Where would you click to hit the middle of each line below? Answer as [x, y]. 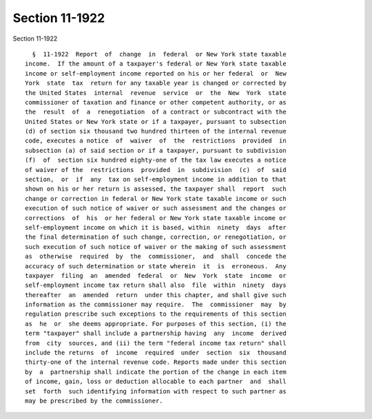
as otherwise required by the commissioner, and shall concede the [156, 257]
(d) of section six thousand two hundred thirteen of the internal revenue [156, 131]
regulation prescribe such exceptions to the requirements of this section [156, 314]
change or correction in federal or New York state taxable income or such [156, 198]
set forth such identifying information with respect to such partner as [156, 391]
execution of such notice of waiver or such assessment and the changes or [156, 208]
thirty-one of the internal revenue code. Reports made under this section [156, 362]
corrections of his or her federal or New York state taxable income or [156, 218]
